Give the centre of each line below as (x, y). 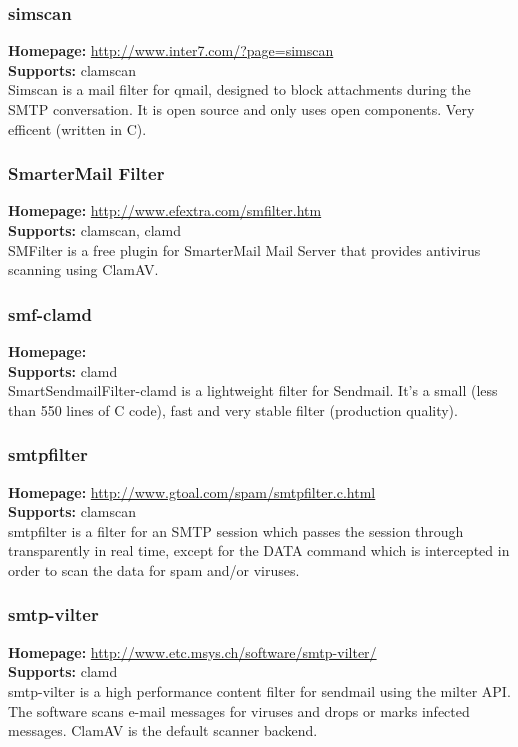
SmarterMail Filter (86, 173)
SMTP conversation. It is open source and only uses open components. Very (241, 109)
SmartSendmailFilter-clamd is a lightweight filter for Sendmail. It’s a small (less (253, 390)
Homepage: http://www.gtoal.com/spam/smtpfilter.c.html (192, 491)
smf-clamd (50, 313)
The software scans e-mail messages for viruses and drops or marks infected (239, 710)
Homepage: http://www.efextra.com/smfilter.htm (165, 210)
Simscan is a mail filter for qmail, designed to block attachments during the (239, 89)
